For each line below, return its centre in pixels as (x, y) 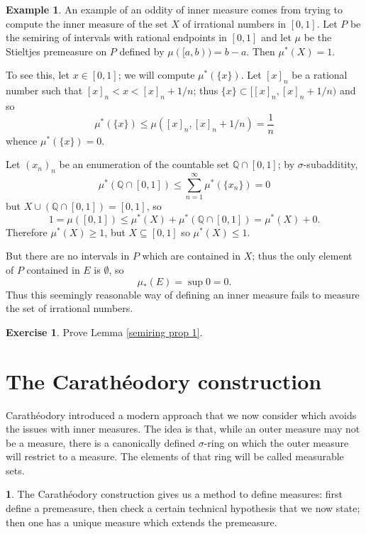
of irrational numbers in (234, 23)
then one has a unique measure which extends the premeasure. (142, 522)
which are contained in (192, 256)
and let (276, 37)
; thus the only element (302, 256)
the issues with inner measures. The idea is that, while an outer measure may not (183, 429)
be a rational (320, 75)
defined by (142, 51)
